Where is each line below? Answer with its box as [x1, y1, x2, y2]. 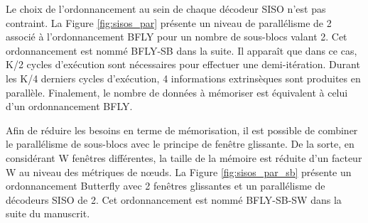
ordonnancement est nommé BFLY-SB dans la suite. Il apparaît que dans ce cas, [6, 43, 357, 58]
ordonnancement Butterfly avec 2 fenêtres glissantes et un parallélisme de [6, 178, 325, 193]
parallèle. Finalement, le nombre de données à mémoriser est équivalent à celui [6, 85, 348, 99]
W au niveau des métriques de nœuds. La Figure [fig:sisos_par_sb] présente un [6, 164, 352, 179]
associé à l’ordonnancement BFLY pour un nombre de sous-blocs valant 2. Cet [6, 29, 347, 44]
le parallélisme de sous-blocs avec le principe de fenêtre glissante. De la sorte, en [6, 136, 355, 151]
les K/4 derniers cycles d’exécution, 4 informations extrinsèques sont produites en [6, 70, 361, 85]
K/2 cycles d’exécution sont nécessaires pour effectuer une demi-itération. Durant [6, 57, 360, 72]
